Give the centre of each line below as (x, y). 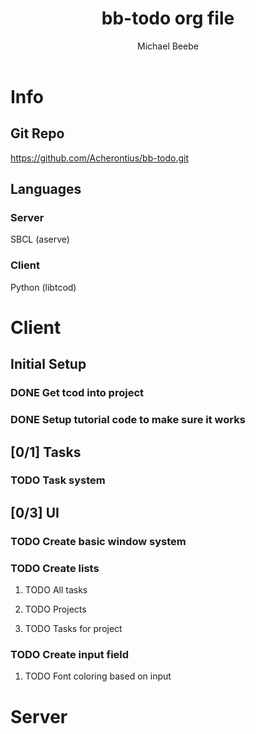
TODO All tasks (56, 590)
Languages (46, 189)
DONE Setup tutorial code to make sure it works (128, 420)
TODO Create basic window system (98, 541)
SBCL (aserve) (40, 239)
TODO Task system (58, 480)
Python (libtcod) (43, 287)
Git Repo (37, 133)
